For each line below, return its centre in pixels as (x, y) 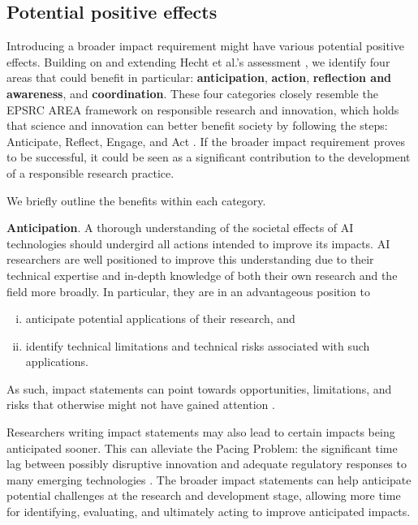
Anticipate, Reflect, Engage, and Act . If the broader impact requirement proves (206, 141)
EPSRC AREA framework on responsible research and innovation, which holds (203, 109)
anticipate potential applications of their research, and (160, 318)
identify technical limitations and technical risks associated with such (198, 345)
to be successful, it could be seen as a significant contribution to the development (209, 157)
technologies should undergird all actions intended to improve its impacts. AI (198, 243)
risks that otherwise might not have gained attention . (141, 405)
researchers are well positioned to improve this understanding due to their (190, 259)
